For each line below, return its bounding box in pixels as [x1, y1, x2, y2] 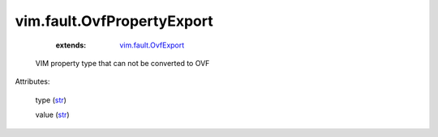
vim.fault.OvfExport [119, 40, 185, 50]
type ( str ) [35, 95, 67, 105]
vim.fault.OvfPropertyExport [15, 12, 214, 30]
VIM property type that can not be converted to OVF [35, 58, 210, 68]
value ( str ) [35, 110, 70, 120]
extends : [55, 40, 87, 50]
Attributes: [15, 77, 50, 86]
